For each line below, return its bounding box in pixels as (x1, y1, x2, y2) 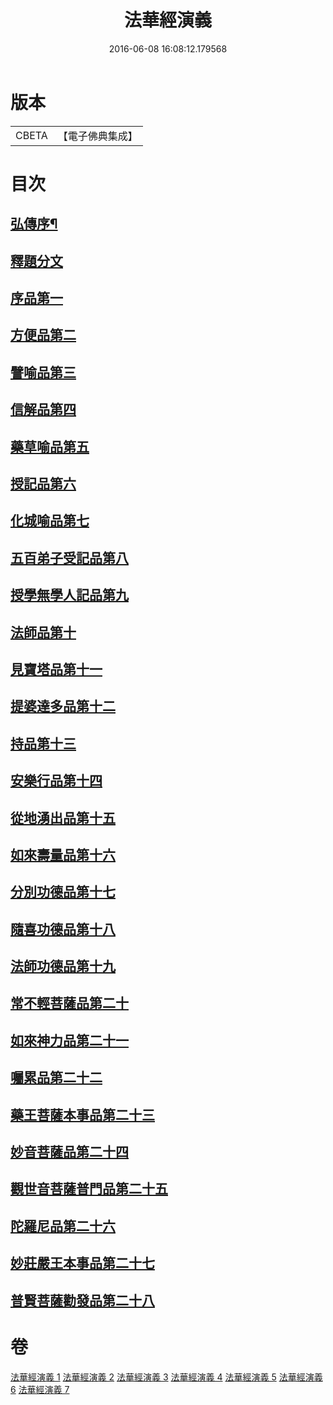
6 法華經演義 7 (10, 1383, 70, 1395)
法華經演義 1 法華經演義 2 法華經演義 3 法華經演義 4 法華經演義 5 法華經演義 (10, 1371, 323, 1383)
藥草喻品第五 (10, 438, 90, 455)
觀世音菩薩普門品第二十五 (10, 1181, 168, 1198)
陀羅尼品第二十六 (10, 1217, 116, 1235)
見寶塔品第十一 (10, 661, 103, 678)
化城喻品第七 (10, 512, 90, 530)
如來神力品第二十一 (10, 1032, 129, 1049)
